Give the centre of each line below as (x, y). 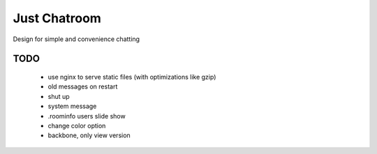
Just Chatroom (57, 18)
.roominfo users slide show (87, 116)
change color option (77, 125)
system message (72, 106)
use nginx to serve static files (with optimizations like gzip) (132, 77)
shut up (59, 96)
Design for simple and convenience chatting (76, 39)
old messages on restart (83, 86)
